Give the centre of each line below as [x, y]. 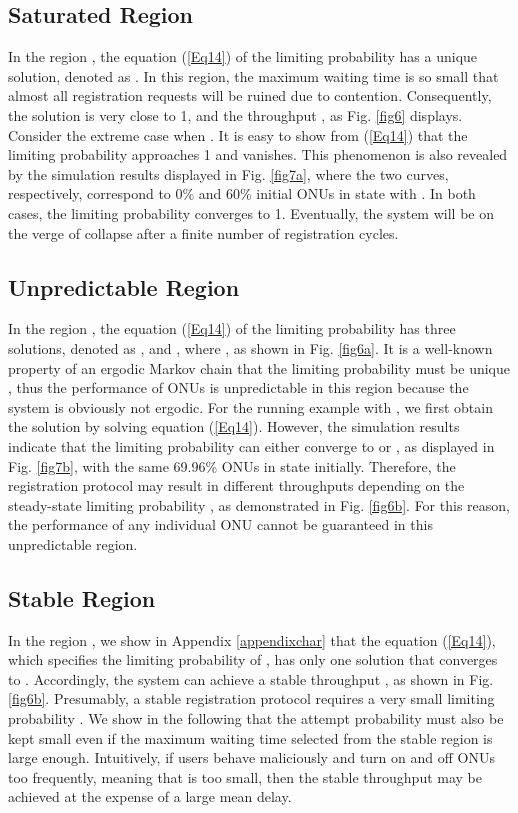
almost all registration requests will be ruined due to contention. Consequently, [250, 95]
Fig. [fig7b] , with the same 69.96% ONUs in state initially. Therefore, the [232, 465]
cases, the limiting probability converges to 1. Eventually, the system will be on [251, 212]
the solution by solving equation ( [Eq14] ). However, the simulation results [234, 426]
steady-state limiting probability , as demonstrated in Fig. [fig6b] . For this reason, [259, 504]
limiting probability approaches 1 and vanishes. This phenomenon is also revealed [258, 154]
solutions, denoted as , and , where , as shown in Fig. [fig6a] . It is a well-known [250, 347]
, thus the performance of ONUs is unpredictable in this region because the [238, 387]
